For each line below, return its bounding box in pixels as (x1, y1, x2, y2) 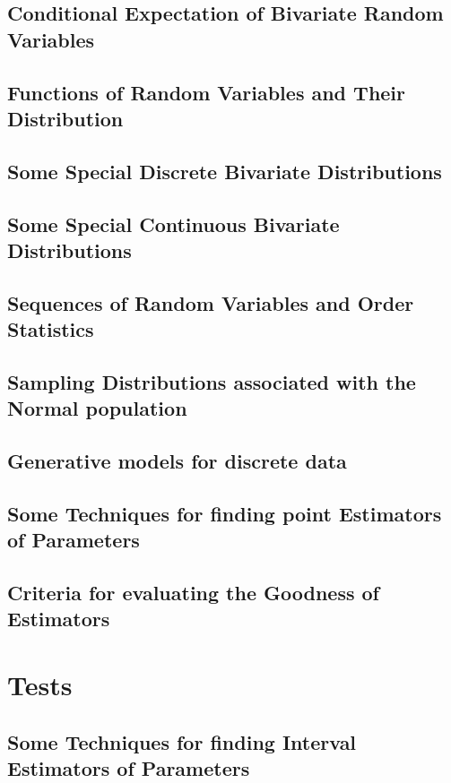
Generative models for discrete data (7, 447, 347, 475)
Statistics (7, 315, 94, 343)
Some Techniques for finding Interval (7, 727, 357, 755)
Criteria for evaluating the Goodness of (7, 578, 379, 606)
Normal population (7, 394, 187, 422)
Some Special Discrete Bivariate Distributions (7, 157, 442, 185)
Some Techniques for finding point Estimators (7, 499, 442, 527)
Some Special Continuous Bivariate (7, 210, 340, 237)
